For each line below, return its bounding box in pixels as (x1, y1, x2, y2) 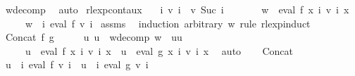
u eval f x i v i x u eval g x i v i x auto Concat (25, 43, 293, 58)
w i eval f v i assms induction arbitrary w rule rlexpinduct (25, 15, 311, 30)
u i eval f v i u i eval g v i (5, 57, 149, 72)
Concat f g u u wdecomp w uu (5, 30, 182, 44)
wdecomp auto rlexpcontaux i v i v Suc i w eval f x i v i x (5, 2, 349, 16)
